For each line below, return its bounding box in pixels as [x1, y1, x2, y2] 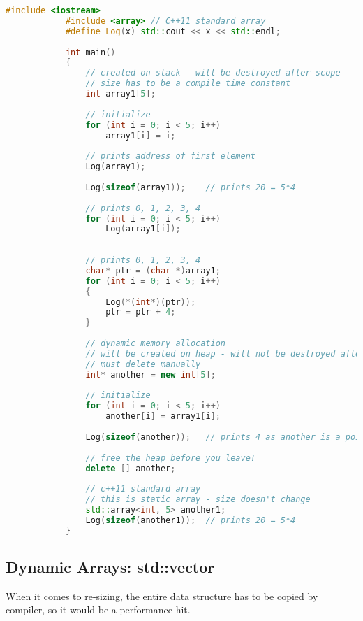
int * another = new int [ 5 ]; [85, 369, 216, 380]
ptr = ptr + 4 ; [105, 307, 176, 317]
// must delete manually [85, 359, 201, 369]
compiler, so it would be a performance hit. [6, 602, 191, 617]
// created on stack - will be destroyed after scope [85, 68, 341, 78]
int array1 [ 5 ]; [85, 89, 156, 99]
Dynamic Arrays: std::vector [6, 556, 215, 578]
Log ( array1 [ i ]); [105, 224, 181, 234]
